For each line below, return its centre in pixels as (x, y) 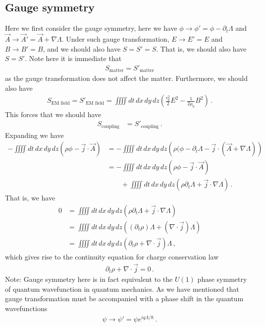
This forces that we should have (53, 114)
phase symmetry (222, 279)
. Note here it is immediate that (73, 58)
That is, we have (30, 198)
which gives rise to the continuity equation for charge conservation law (112, 256)
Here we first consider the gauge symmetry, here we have (91, 28)
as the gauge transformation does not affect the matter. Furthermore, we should (126, 78)
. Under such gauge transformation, (115, 39)
